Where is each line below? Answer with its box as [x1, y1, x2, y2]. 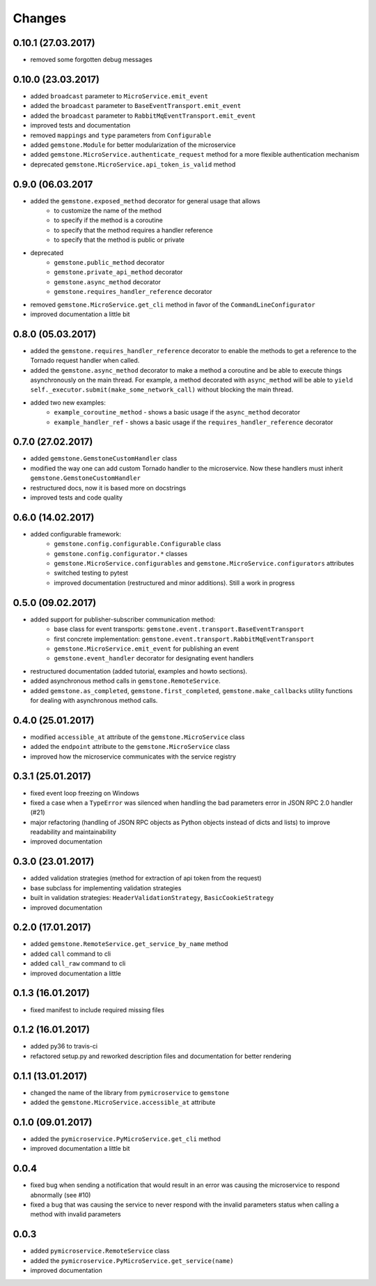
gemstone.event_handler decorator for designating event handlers [54, 654, 254, 663]
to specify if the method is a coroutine [54, 216, 163, 224]
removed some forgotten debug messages [30, 56, 152, 64]
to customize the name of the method [54, 206, 162, 215]
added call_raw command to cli [30, 959, 126, 968]
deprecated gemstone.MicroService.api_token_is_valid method [30, 160, 236, 169]
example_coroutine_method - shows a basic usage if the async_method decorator [54, 408, 301, 417]
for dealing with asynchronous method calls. [30, 696, 158, 704]
